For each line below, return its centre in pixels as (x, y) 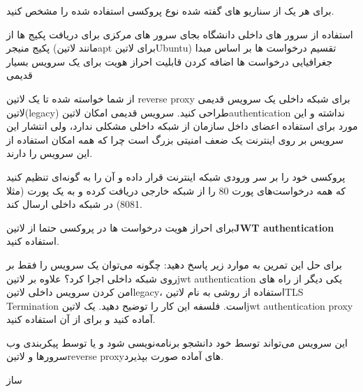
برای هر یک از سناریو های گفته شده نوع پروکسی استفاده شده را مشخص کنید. (170, 10)
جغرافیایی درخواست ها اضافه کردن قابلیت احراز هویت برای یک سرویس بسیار (170, 61)
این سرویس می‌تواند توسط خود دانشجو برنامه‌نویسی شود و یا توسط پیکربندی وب (177, 342)
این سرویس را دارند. (50, 153)
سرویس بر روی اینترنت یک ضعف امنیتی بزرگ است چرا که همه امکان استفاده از (175, 139)
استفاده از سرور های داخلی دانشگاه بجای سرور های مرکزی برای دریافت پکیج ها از (180, 34)
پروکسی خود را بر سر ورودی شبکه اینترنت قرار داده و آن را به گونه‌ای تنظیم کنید (176, 176)
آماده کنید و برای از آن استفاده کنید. (81, 319)
